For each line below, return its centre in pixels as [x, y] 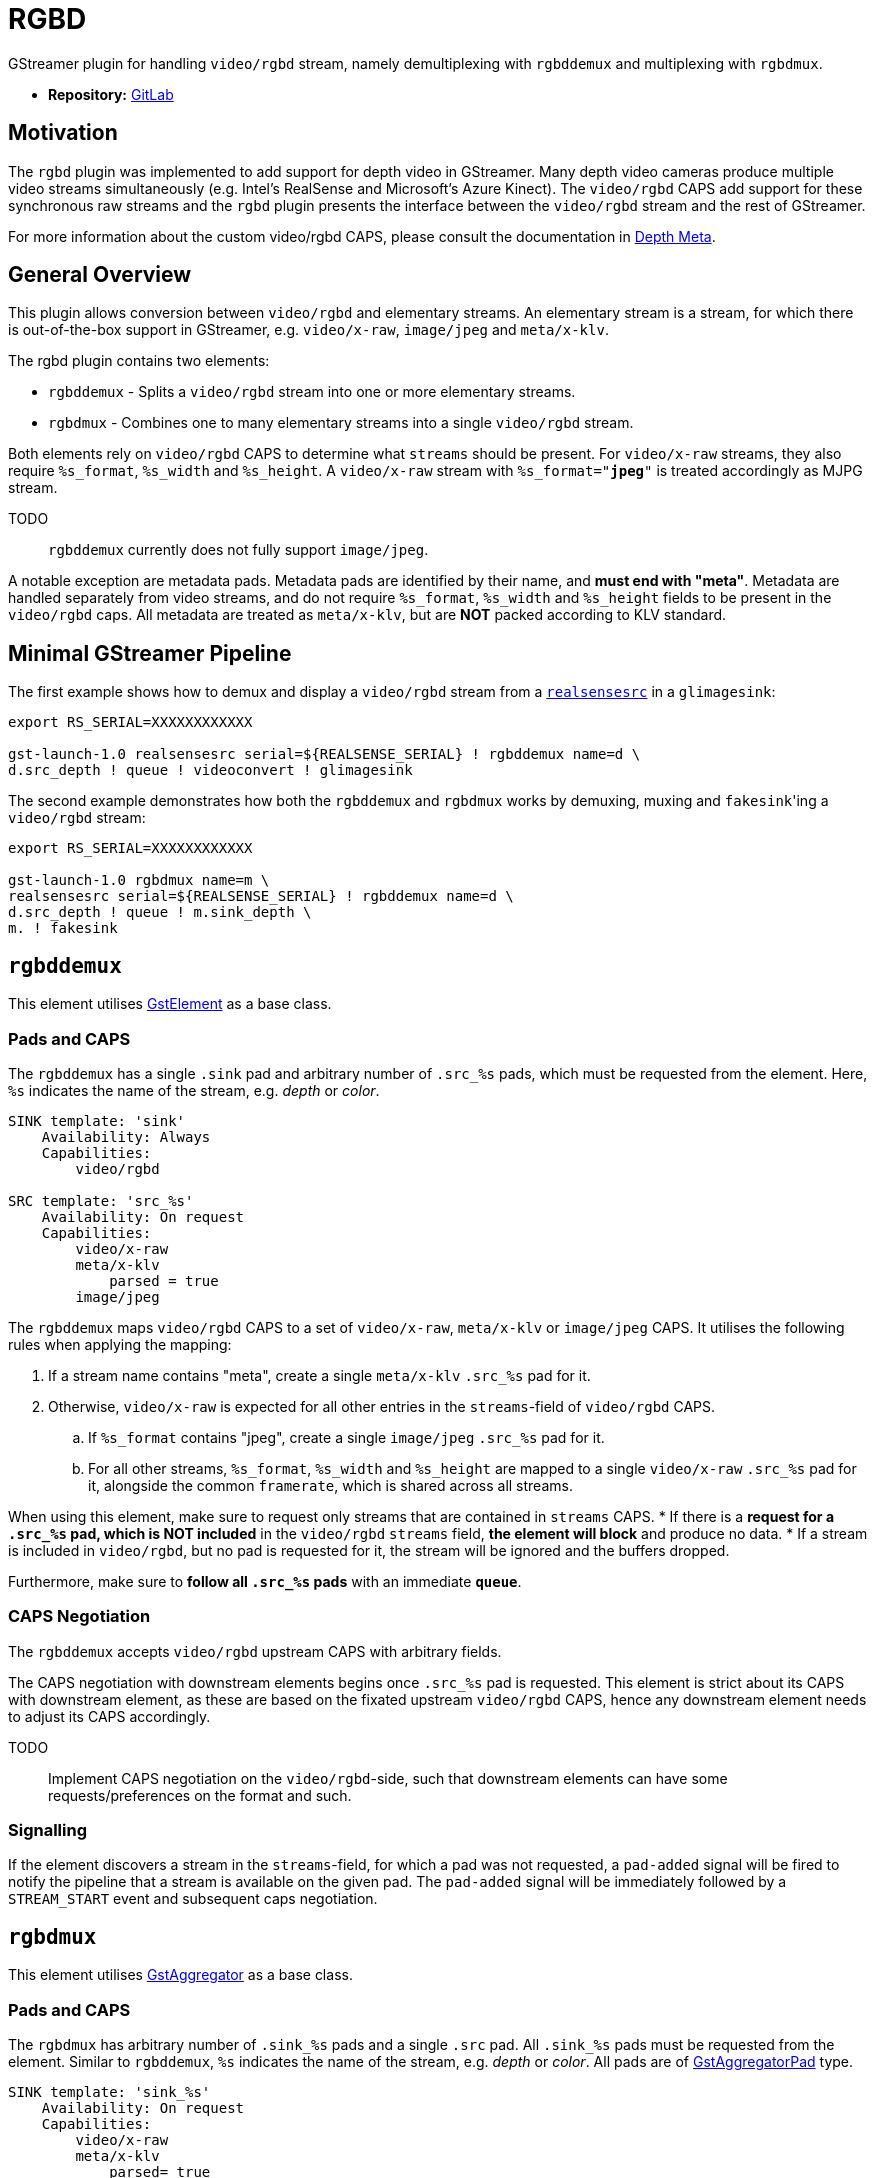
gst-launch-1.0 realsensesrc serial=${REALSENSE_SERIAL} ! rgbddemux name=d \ [324, 754]
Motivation [63, 133]
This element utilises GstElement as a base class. [170, 1004]
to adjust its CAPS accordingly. [109, 1716]
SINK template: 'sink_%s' [109, 2091]
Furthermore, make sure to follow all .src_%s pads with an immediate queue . [265, 1581]
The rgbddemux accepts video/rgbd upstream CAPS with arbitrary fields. [255, 1651]
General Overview [100, 275]
